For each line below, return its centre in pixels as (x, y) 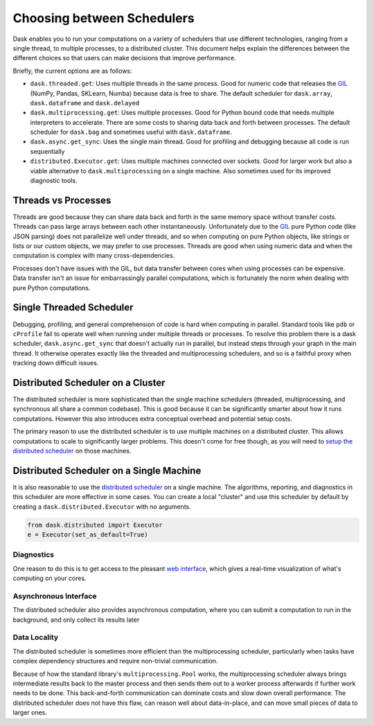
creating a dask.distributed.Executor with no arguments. (102, 507)
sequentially (47, 151)
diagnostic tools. (54, 181)
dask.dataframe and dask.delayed (85, 103)
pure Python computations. (52, 288)
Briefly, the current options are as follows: (72, 71)
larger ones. (30, 713)
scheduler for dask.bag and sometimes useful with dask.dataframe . (131, 132)
